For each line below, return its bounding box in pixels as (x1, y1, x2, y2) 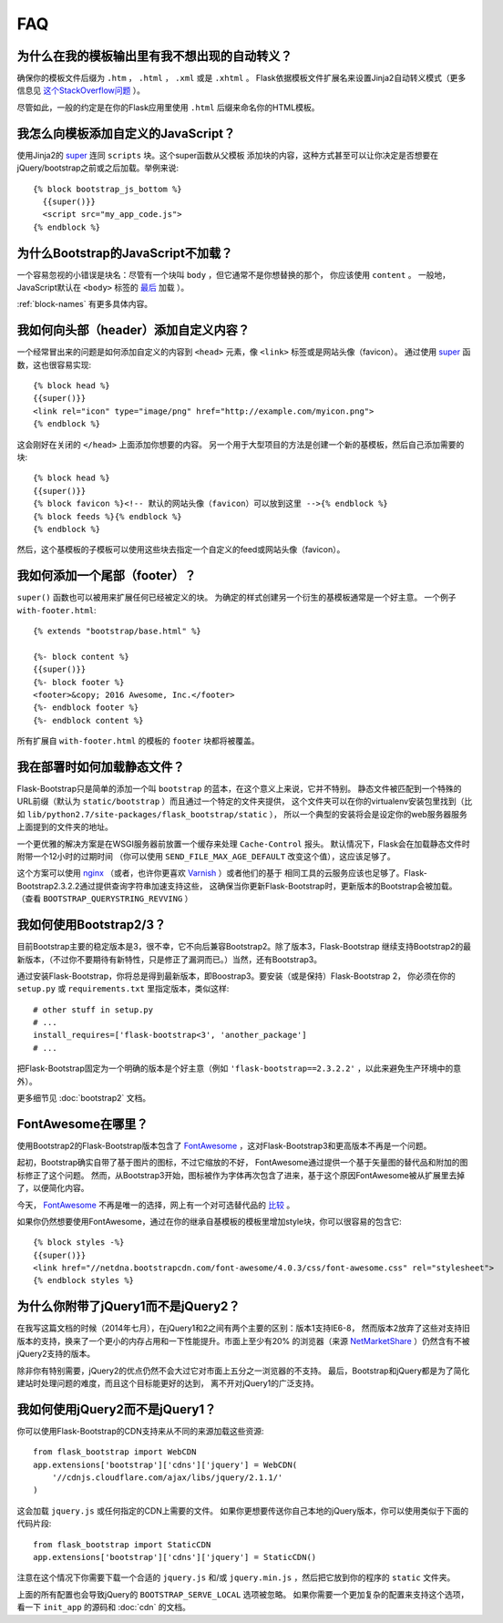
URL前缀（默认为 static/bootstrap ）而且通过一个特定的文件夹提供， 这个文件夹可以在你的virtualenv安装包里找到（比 (16, 796, 473, 806)
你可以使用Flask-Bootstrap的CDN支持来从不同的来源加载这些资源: (16, 1425, 264, 1436)
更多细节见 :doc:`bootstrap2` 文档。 (16, 1093, 150, 1104)
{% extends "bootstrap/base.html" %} (33, 626, 202, 637)
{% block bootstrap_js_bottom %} (33, 183, 182, 194)
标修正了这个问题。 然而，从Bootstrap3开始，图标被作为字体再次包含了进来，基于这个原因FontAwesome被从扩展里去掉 (16, 1169, 465, 1180)
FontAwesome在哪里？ (16, 1116, 149, 1132)
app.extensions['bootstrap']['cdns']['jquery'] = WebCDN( (33, 1459, 298, 1470)
